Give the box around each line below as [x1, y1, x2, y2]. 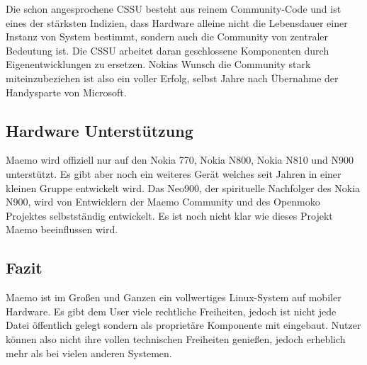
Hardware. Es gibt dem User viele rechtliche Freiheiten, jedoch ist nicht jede [6, 303, 337, 318]
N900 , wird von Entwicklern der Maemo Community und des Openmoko [6, 194, 320, 209]
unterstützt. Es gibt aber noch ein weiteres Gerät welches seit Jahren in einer [6, 166, 341, 181]
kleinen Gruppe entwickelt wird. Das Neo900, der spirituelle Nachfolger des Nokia [6, 180, 361, 195]
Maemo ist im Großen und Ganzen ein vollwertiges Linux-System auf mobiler [6, 290, 341, 305]
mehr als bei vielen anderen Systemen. [6, 345, 172, 360]
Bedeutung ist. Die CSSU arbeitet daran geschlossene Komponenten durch [6, 43, 329, 57]
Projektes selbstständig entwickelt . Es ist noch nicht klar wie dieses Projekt [6, 208, 333, 223]
